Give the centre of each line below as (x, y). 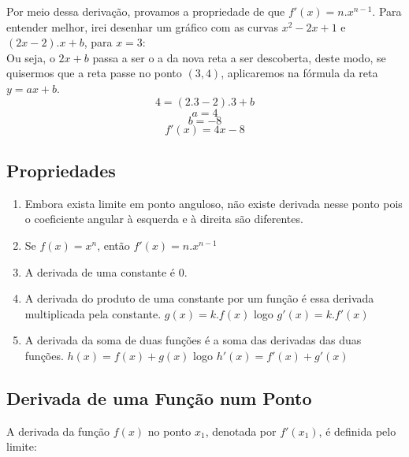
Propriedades (61, 170)
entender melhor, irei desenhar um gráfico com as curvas (142, 26)
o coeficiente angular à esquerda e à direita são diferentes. (164, 219)
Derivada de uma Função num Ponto (159, 398)
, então (113, 245)
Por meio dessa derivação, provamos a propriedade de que (146, 11)
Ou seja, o (31, 57)
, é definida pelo (357, 431)
